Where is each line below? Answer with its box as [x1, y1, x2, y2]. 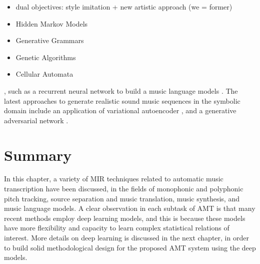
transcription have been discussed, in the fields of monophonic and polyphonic [4, 183, 243, 194]
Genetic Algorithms [15, 52, 76, 62]
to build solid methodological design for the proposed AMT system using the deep [4, 242, 256, 252]
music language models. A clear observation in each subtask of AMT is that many [4, 203, 255, 213]
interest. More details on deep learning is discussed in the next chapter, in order [4, 232, 249, 243]
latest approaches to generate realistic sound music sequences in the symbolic [4, 95, 240, 106]
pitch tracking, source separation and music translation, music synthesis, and [4, 193, 239, 203]
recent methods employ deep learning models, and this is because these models [4, 212, 245, 223]
